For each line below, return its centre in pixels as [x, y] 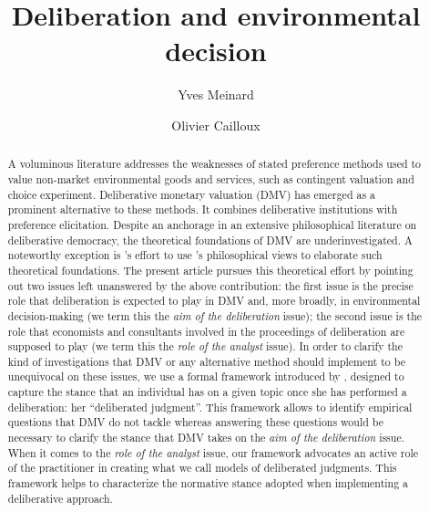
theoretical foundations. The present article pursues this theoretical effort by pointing [210, 270]
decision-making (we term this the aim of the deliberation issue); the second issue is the [215, 315]
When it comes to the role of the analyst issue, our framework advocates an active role [213, 452]
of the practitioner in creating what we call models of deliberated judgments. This [202, 468]
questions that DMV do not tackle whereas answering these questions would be [196, 422]
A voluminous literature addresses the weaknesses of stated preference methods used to [214, 164]
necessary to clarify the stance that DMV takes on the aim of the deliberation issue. [206, 438]
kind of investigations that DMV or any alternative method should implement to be [206, 361]
